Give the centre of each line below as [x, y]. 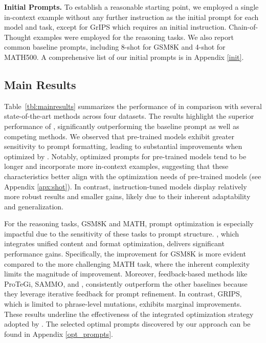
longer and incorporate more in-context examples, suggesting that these [116, 166]
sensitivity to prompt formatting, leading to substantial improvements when [123, 146]
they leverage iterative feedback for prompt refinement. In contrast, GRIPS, [123, 294]
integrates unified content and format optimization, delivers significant [114, 243]
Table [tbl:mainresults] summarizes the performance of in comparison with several [133, 106]
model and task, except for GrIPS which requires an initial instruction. [115, 27]
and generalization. [34, 206]
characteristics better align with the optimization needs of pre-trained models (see [133, 176]
